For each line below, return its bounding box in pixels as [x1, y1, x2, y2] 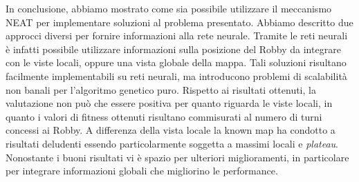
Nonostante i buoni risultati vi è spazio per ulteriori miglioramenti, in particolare [6, 150, 349, 164]
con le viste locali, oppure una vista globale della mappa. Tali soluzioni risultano [6, 55, 347, 70]
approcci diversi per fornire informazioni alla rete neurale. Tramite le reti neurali [6, 28, 348, 43]
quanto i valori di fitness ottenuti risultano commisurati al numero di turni [6, 109, 322, 123]
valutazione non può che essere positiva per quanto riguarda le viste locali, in [6, 96, 333, 110]
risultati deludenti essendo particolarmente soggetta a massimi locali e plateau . [6, 136, 339, 150]
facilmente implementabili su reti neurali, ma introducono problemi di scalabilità [6, 68, 347, 83]
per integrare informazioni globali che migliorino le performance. [6, 163, 278, 178]
